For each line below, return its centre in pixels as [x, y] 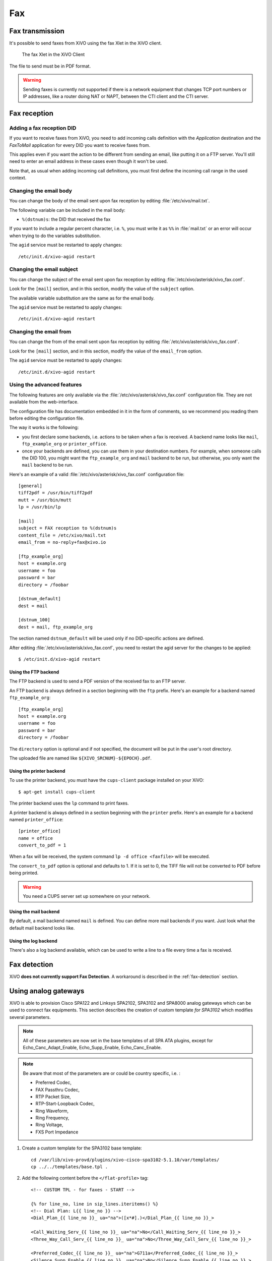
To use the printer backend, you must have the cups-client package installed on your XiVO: [107, 780]
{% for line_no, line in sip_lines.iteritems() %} [95, 1204]
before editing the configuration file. [47, 418]
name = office [36, 838]
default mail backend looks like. [42, 928]
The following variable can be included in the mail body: [67, 210]
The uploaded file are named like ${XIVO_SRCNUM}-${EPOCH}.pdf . [81, 758]
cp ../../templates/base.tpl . [70, 1167]
